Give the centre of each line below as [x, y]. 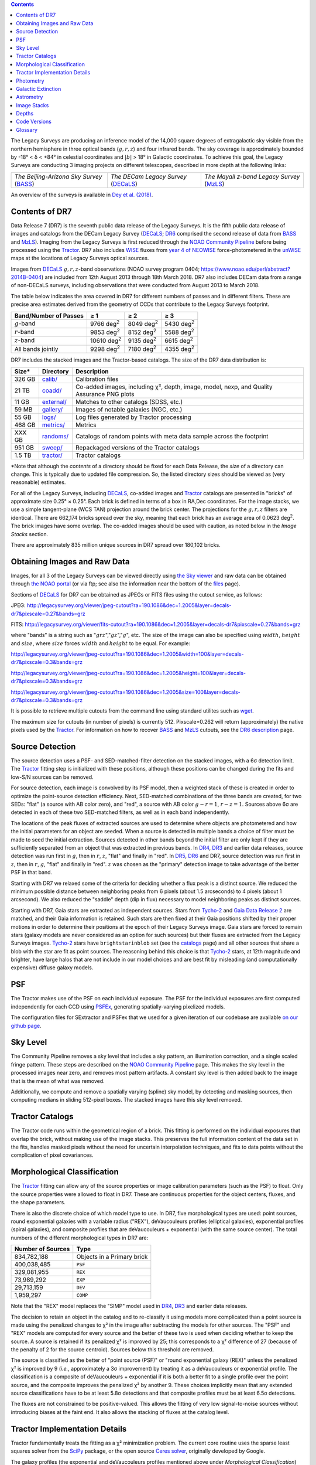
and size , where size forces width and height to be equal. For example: [100, 643]
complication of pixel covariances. [52, 1155]
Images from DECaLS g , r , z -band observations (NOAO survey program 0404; [105, 269]
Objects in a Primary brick [112, 1257]
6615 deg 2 [179, 340]
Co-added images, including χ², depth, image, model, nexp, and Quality [174, 387]
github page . [26, 1025]
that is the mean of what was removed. [58, 1081]
